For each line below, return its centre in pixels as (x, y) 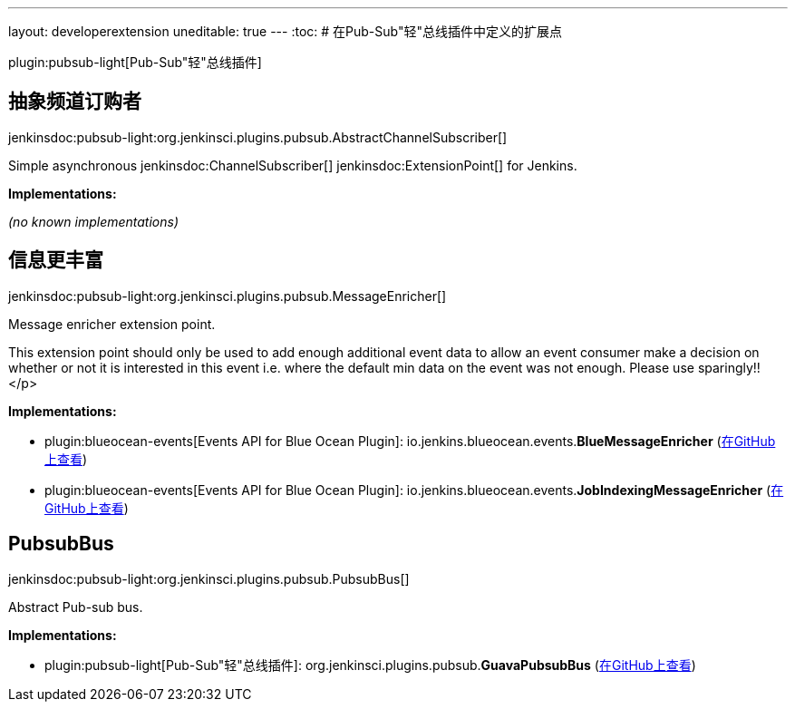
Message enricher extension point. (112, 324)
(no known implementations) (94, 221)
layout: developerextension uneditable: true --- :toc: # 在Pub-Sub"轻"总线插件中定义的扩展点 (285, 31)
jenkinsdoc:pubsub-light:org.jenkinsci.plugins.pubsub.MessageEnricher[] (228, 296)
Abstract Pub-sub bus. (76, 607)
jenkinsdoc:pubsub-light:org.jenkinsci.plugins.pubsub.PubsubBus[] (209, 578)
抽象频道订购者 (75, 102)
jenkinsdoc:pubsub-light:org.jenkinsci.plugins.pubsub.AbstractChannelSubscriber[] (258, 137)
